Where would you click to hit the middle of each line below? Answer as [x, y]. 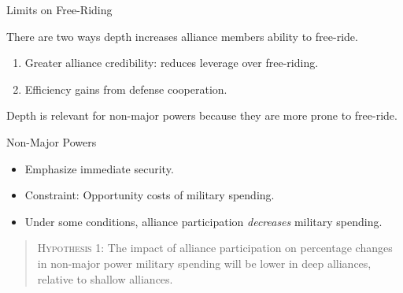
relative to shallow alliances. [105, 278]
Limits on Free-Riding [59, 9]
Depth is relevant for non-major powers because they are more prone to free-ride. [202, 115]
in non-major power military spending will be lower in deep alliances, [204, 263]
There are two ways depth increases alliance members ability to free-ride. [182, 36]
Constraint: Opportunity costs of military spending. [150, 195]
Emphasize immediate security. [99, 168]
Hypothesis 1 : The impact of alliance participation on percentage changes [215, 248]
